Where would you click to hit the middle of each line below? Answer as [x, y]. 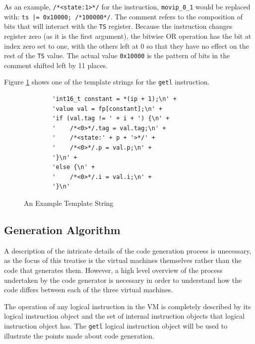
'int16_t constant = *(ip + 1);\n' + [114, 99]
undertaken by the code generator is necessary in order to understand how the [123, 280]
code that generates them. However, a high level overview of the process [113, 270]
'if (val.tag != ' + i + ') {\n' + [111, 119]
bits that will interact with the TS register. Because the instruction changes [118, 26]
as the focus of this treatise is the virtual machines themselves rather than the [123, 260]
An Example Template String [69, 203]
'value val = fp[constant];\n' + [107, 109]
